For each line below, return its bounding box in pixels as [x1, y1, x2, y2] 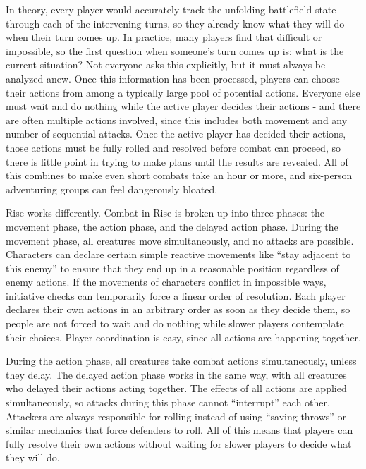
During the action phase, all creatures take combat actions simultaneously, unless [6, 353, 357, 368]
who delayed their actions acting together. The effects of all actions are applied [6, 381, 347, 396]
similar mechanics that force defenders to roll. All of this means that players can [6, 422, 353, 437]
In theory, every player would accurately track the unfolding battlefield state [6, 2, 336, 16]
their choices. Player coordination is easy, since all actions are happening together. [6, 329, 361, 344]
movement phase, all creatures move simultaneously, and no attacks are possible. [6, 233, 354, 248]
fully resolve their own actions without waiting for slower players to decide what [6, 436, 352, 451]
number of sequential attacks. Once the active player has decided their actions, [6, 126, 346, 141]
